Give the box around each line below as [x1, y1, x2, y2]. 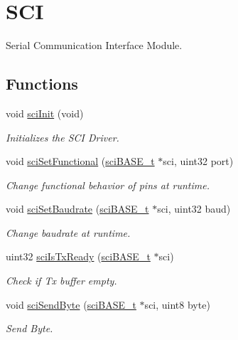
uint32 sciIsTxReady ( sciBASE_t [6, 249, 151, 264]
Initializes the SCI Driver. [6, 129, 119, 144]
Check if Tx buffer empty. [6, 273, 117, 288]
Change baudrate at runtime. [6, 225, 131, 240]
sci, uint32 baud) [157, 201, 231, 216]
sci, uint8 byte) [144, 297, 210, 312]
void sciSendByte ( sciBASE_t [6, 297, 136, 312]
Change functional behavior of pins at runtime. [6, 177, 210, 192]
